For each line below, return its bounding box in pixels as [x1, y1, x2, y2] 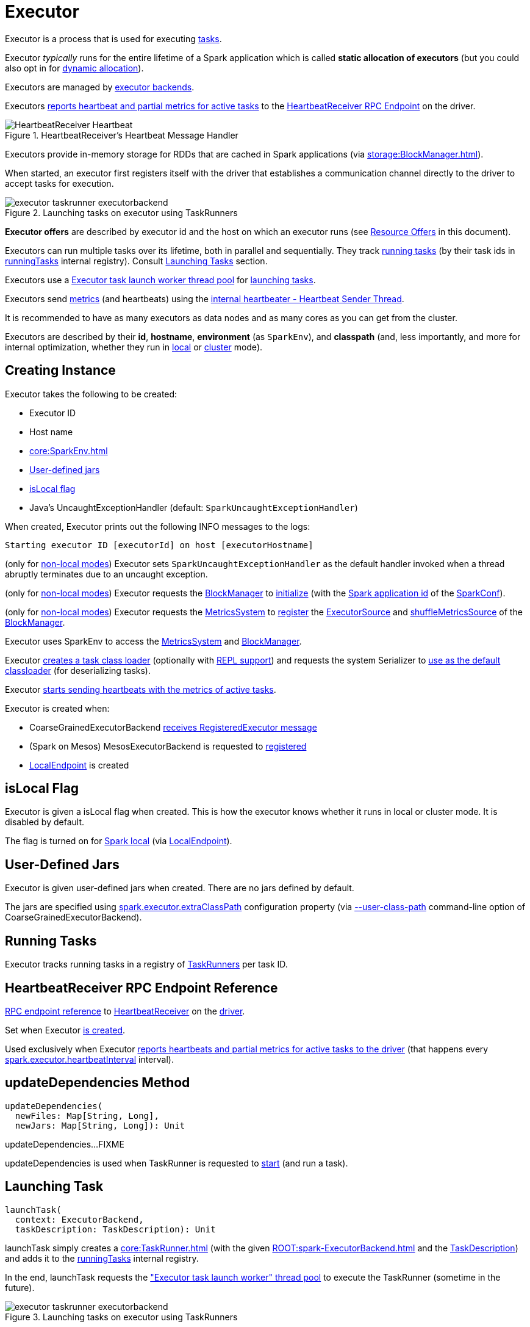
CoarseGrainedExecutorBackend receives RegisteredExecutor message [29, 721, 317, 732]
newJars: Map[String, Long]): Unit [15, 1120, 185, 1130]
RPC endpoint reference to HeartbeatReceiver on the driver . [5, 1005, 245, 1016]
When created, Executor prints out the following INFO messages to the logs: [5, 521, 310, 532]
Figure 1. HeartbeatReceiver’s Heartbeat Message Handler [5, 129, 238, 140]
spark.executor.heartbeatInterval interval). [5, 1054, 174, 1065]
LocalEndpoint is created [29, 759, 129, 770]
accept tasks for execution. [5, 178, 114, 189]
